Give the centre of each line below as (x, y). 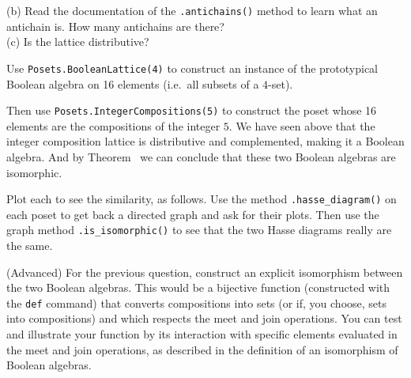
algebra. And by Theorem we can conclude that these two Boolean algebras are (201, 156)
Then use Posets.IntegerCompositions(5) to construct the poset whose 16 (192, 110)
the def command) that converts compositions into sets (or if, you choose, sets (197, 302)
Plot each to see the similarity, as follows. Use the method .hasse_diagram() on (202, 199)
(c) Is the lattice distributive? (78, 42)
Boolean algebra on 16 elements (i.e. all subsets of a (133, 83)
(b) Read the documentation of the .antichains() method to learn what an (192, 10)
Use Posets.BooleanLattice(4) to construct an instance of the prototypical (192, 68)
